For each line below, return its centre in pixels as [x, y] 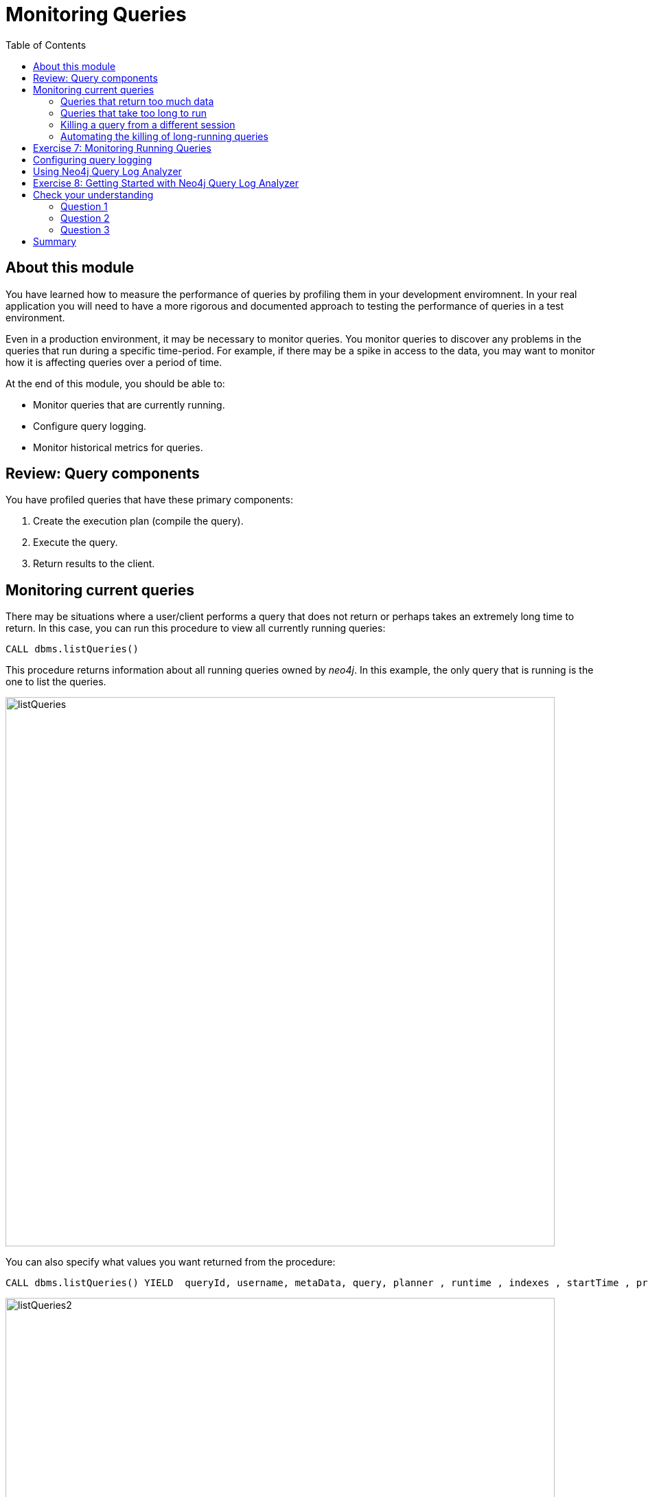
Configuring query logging [93, 159]
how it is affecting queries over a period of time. [114, 362]
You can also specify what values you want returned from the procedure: [171, 1262]
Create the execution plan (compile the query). [138, 521]
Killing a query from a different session [148, 124]
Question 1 [84, 206]
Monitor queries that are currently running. [129, 404]
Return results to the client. [94, 564]
